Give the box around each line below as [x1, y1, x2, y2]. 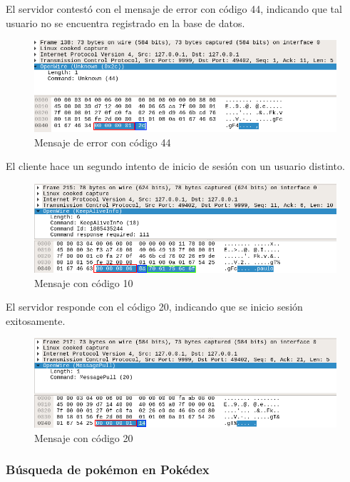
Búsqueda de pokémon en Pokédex [6, 461, 210, 478]
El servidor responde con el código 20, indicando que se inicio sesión [6, 299, 303, 314]
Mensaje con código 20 [34, 430, 133, 445]
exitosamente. [6, 313, 66, 328]
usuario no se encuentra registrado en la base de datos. [6, 15, 245, 30]
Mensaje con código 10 [34, 275, 133, 290]
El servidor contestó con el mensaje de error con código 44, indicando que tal [6, 1, 342, 16]
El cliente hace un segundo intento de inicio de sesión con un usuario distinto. [6, 159, 345, 174]
